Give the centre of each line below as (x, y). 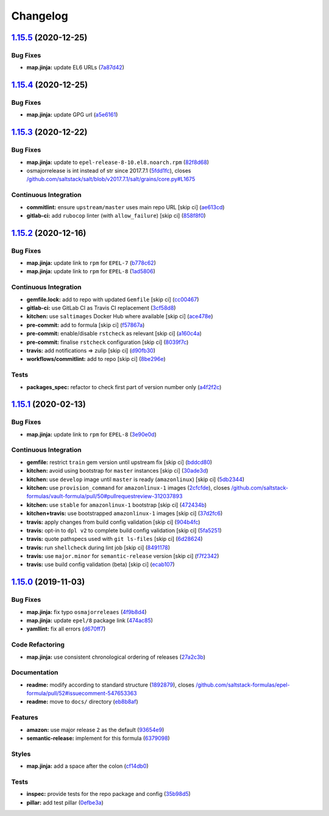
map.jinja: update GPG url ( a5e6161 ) (72, 115)
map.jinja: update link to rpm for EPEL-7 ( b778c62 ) (91, 263)
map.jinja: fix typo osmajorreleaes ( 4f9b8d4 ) (87, 612)
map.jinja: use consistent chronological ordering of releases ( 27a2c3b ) (116, 657)
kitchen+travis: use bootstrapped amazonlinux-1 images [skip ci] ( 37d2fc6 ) (125, 514)
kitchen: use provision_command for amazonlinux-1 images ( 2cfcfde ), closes (128, 487)
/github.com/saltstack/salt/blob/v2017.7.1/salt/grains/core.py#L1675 (111, 179)
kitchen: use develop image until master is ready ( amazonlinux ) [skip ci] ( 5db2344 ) (136, 479)
